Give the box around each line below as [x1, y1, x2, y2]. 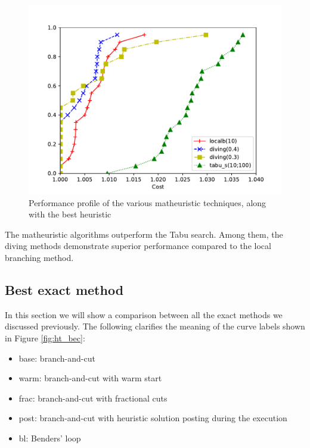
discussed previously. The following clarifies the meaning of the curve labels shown [5, 320, 305, 332]
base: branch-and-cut [18, 351, 95, 364]
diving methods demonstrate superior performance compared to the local [5, 239, 271, 252]
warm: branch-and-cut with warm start [18, 372, 162, 384]
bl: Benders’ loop [18, 431, 81, 444]
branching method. [5, 251, 74, 263]
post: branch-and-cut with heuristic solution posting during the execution [18, 412, 287, 424]
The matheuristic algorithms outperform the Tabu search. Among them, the [5, 228, 283, 240]
